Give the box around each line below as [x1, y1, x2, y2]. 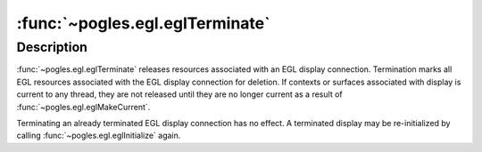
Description [16, 39, 88, 55]
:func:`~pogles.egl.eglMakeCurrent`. [16, 101, 151, 112]
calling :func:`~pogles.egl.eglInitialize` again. [16, 130, 181, 141]
